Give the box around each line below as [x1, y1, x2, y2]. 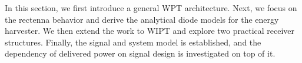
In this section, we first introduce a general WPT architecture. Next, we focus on [5, 2, 297, 13]
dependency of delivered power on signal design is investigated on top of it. [5, 47, 276, 60]
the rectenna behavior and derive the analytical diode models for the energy [5, 13, 279, 25]
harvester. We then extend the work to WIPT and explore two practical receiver [5, 24, 295, 37]
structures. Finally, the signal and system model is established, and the [5, 36, 261, 48]
